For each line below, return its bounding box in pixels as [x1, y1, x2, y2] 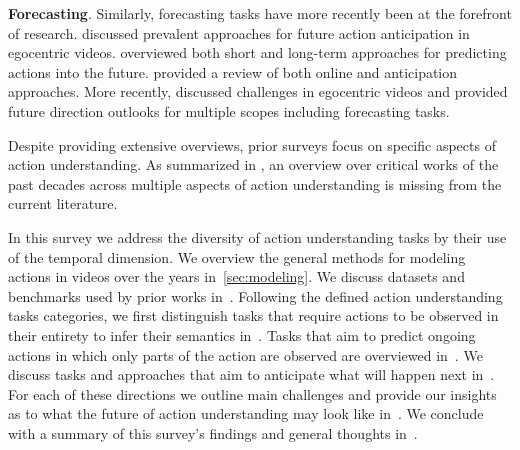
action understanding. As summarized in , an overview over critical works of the [8, 154, 499, 175]
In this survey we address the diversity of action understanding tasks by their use [8, 226, 507, 247]
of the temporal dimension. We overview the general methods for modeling [8, 246, 466, 267]
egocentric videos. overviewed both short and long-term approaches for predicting [8, 42, 507, 63]
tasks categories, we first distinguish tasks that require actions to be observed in [8, 305, 499, 326]
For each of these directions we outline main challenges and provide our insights [8, 383, 497, 404]
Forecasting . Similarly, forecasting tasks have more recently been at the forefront [8, 3, 512, 23]
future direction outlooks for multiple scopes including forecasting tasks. [8, 100, 450, 121]
